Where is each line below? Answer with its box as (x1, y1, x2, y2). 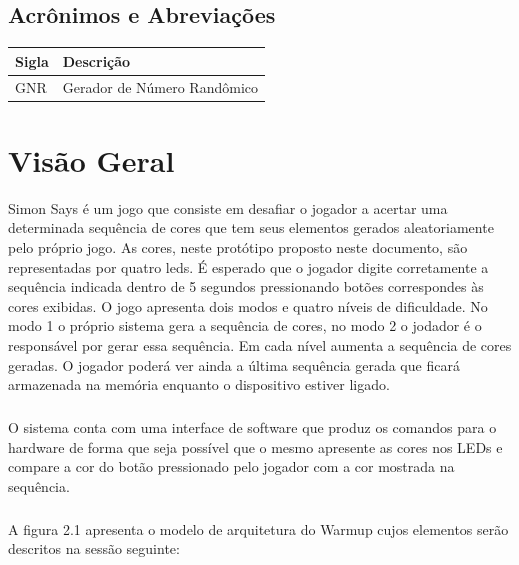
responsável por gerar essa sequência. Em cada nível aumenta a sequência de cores (8, 334, 512, 355)
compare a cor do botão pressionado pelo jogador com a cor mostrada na (8, 456, 455, 477)
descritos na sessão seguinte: (8, 538, 180, 559)
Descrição (62, 50, 131, 71)
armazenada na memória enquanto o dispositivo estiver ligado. (8, 374, 390, 395)
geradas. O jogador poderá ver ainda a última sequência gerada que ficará (8, 354, 460, 375)
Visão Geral (8, 139, 175, 180)
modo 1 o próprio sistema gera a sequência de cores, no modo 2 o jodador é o (8, 315, 482, 336)
